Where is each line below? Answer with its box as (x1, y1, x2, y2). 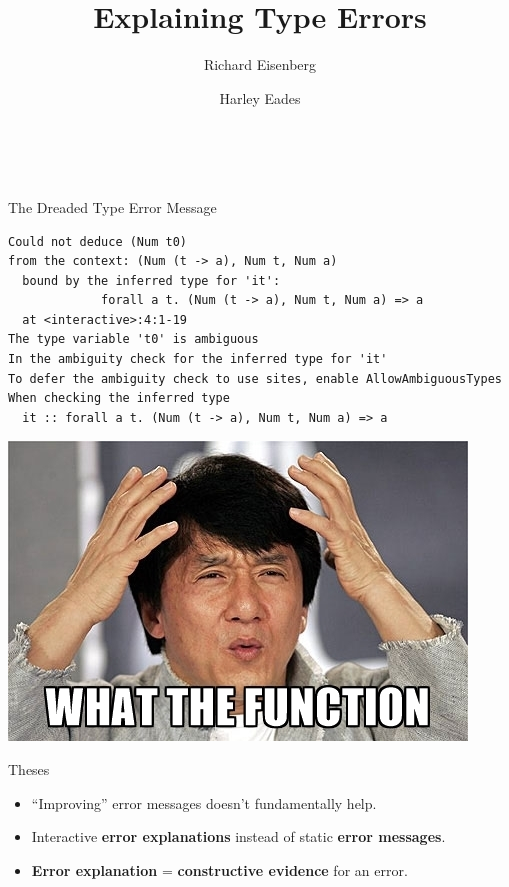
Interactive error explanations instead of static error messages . (31, 826, 446, 847)
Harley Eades (219, 87, 301, 108)
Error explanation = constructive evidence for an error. (31, 859, 408, 880)
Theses (8, 759, 50, 780)
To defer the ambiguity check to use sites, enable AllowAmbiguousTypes (8, 371, 502, 386)
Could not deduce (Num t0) (8, 234, 187, 249)
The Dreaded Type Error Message (8, 196, 217, 217)
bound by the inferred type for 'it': (22, 273, 281, 288)
